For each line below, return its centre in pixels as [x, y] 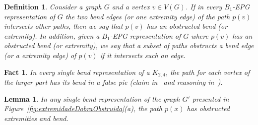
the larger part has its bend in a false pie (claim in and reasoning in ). [113, 82]
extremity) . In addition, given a [52, 35]
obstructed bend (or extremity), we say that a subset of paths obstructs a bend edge [129, 45]
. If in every [204, 6]
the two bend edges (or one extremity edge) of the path [148, 16]
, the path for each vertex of [208, 72]
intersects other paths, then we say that [64, 26]
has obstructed [208, 108]
